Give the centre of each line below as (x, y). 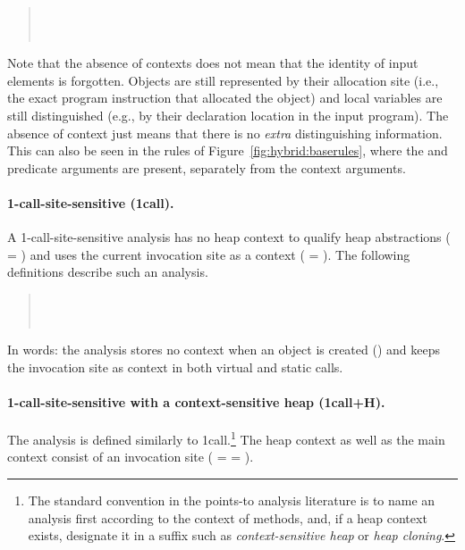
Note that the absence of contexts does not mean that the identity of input (213, 63)
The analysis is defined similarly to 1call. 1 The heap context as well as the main (226, 438)
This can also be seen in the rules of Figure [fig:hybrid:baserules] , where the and (228, 150)
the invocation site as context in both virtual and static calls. (175, 367)
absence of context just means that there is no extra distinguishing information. (225, 133)
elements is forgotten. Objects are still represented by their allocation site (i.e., (223, 80)
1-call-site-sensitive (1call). (91, 202)
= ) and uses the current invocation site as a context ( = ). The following (209, 254)
